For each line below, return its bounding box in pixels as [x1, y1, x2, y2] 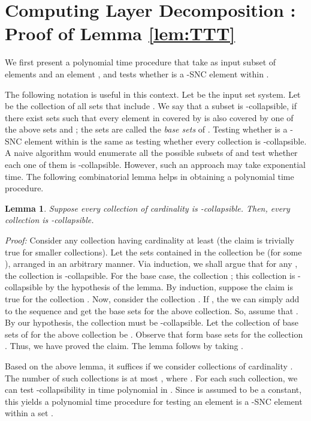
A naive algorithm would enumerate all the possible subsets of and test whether [5, 146, 298, 159]
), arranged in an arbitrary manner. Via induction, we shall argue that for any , [5, 257, 298, 270]
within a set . [5, 407, 53, 419]
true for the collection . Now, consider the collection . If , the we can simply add [5, 293, 300, 305]
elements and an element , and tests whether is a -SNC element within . [5, 67, 269, 80]
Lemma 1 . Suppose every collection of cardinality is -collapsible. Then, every [5, 202, 290, 214]
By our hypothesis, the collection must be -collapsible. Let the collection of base [5, 316, 298, 329]
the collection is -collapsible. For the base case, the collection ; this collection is [5, 269, 295, 281]
